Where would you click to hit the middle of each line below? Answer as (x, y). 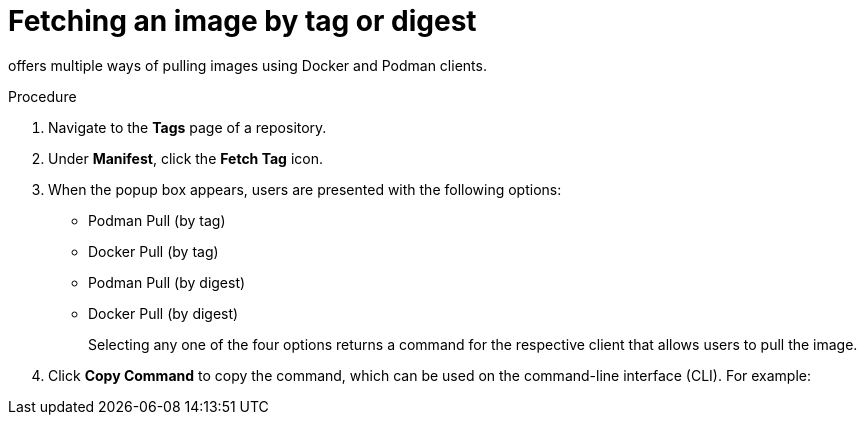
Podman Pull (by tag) (157, 220)
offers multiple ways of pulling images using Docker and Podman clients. (247, 65)
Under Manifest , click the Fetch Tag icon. (185, 158)
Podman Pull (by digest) (167, 282)
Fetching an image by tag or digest (242, 21)
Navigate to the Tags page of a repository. (187, 127)
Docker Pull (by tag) (153, 251)
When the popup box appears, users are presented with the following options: (305, 189)
